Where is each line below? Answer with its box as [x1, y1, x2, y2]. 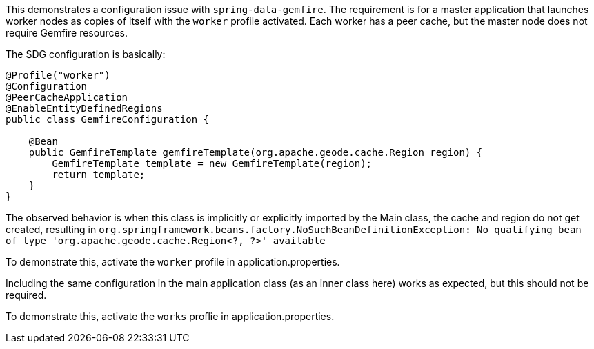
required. [6, 289, 47, 301]
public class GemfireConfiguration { [6, 114, 210, 125]
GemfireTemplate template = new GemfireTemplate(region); [52, 158, 373, 169]
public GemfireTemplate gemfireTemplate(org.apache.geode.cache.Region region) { [28, 147, 483, 158]
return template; [52, 169, 146, 180]
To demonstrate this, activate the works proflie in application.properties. [6, 310, 335, 322]
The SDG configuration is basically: [6, 48, 166, 60]
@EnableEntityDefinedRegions [6, 103, 163, 114]
